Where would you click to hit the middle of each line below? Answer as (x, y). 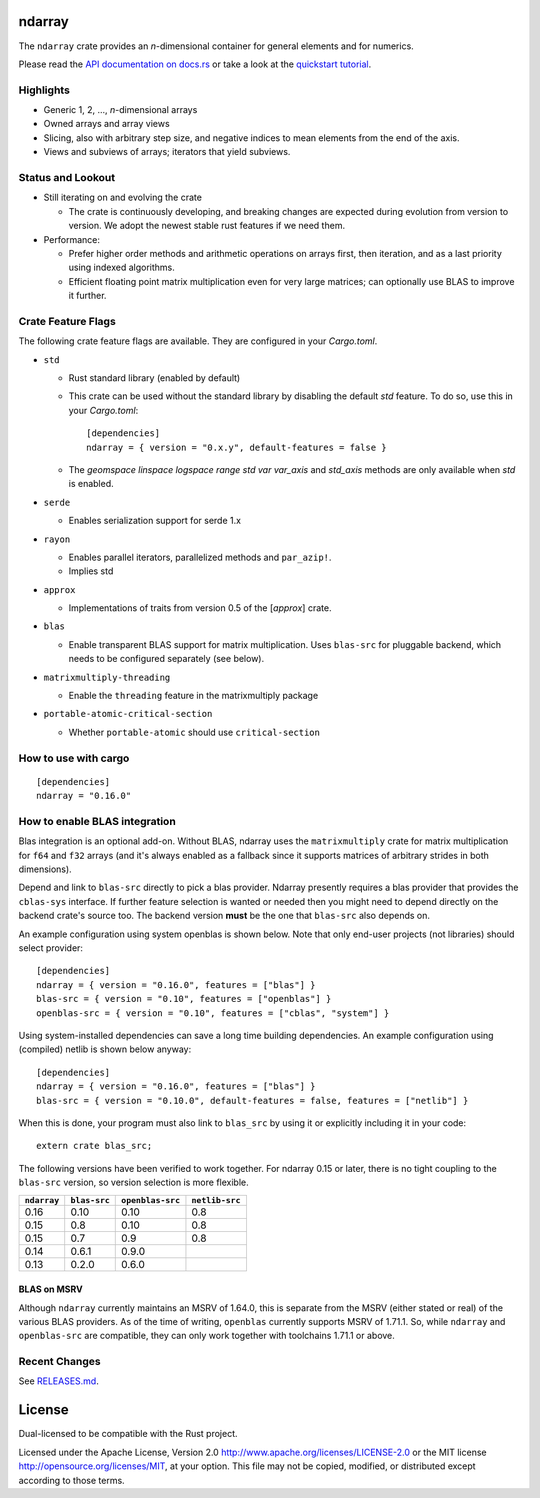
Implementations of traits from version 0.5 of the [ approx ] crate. (200, 608)
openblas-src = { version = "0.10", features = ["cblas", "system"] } (213, 1013)
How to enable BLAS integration (97, 821)
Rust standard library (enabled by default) (154, 378)
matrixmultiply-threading (107, 677)
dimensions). (45, 869)
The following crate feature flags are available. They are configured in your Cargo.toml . (198, 341)
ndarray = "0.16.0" (84, 796)
